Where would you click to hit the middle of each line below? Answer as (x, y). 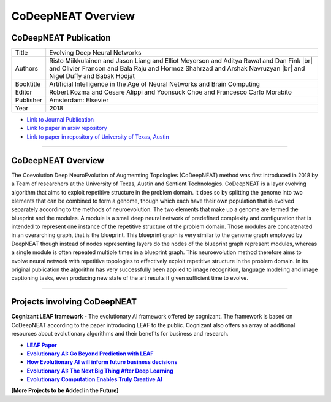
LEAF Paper (42, 345)
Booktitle (28, 84)
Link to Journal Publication (60, 120)
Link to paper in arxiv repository (67, 128)
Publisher (29, 100)
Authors (26, 69)
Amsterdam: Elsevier (79, 100)
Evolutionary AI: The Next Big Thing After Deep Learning (100, 371)
